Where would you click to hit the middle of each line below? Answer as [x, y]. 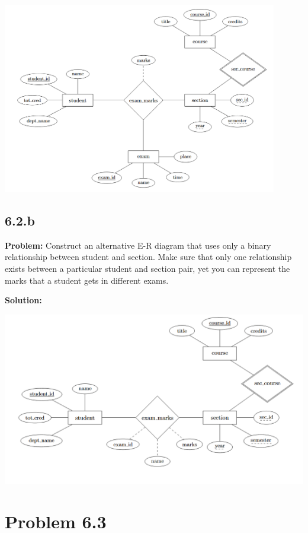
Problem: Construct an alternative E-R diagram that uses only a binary [138, 245]
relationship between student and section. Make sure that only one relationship [148, 257]
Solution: [23, 300]
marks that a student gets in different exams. [87, 280]
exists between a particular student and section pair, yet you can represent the [147, 268]
